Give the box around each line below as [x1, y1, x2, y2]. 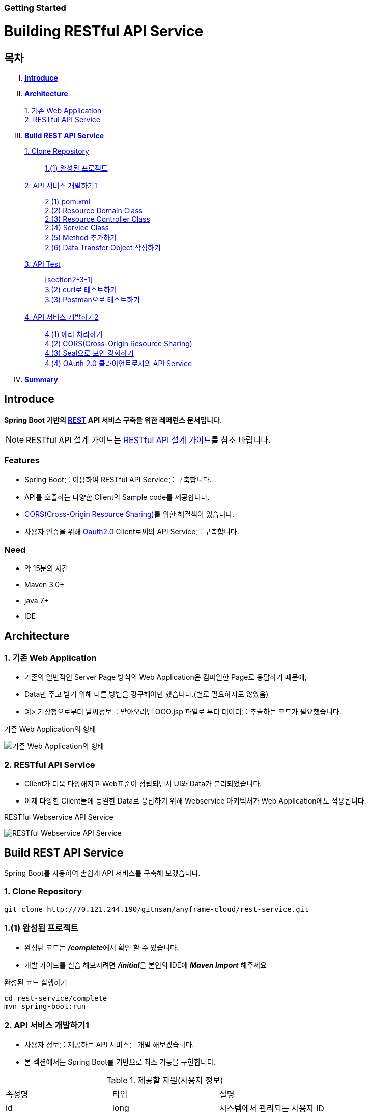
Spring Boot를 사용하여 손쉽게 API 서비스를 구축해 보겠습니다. [4, 869, 201, 878]
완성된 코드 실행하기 [4, 977, 67, 987]
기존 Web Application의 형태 [4, 725, 96, 734]
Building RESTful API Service [4, 22, 204, 40]
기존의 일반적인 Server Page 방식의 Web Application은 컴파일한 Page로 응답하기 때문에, [24, 673, 307, 682]
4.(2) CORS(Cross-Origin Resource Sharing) [45, 339, 192, 348]
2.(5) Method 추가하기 [45, 232, 117, 242]
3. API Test [24, 259, 61, 268]
